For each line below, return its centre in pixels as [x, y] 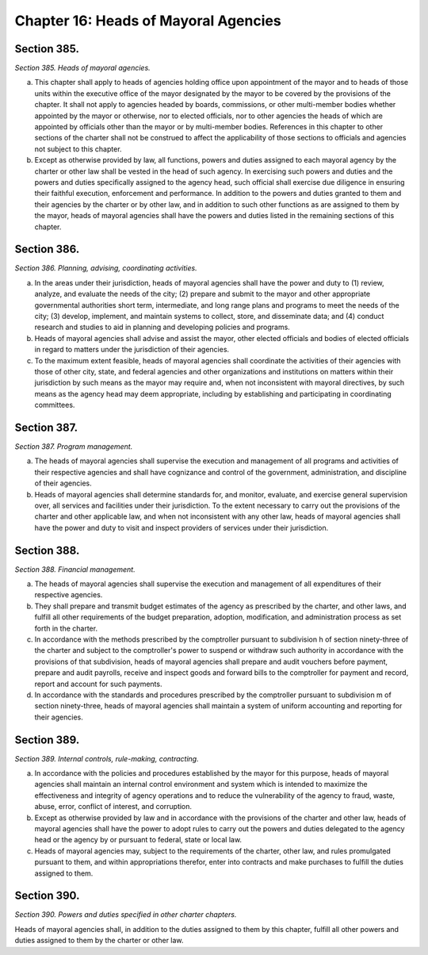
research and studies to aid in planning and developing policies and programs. [162, 327]
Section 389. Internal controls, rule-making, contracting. [107, 758]
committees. [55, 405]
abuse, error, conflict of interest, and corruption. [113, 807]
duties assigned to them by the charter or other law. [99, 941]
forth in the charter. [66, 628]
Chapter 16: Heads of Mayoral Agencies [148, 21]
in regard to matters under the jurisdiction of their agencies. [132, 350]
